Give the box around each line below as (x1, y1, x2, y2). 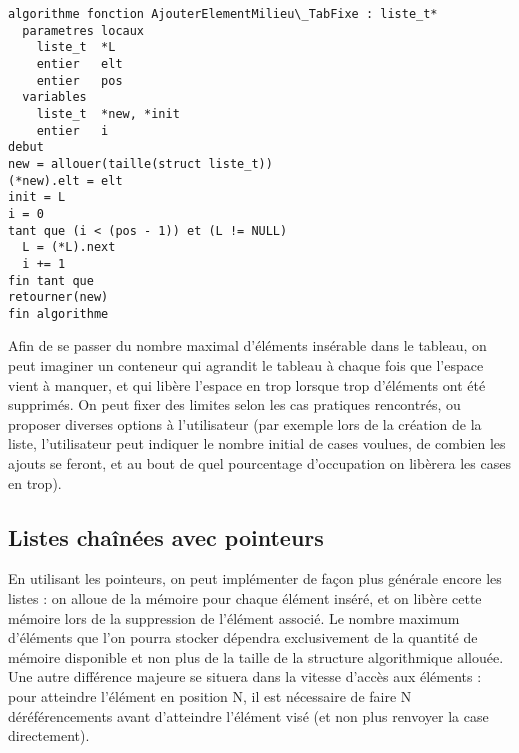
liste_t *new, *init (36, 106, 180, 121)
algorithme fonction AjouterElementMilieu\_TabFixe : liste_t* (8, 7, 438, 21)
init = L (8, 190, 66, 205)
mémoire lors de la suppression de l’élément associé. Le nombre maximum (8, 607, 460, 628)
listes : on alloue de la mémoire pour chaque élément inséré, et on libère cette (8, 588, 482, 609)
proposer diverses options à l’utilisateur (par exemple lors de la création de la (8, 413, 482, 434)
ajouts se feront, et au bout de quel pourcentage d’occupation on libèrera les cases (8, 453, 511, 474)
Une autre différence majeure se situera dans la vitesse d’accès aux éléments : (8, 666, 482, 687)
